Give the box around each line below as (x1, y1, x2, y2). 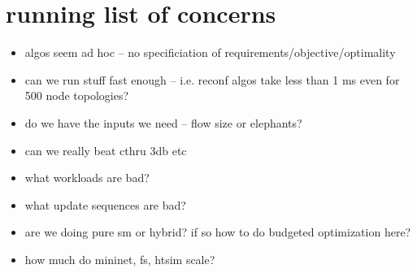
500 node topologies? (24, 87, 129, 104)
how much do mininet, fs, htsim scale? (24, 250, 215, 267)
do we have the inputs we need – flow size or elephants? (24, 114, 302, 131)
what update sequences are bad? (24, 196, 186, 213)
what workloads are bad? (24, 169, 150, 186)
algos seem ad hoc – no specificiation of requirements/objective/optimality (24, 44, 396, 61)
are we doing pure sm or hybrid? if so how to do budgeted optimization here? (24, 223, 411, 240)
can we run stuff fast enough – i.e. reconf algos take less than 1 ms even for (24, 71, 400, 88)
